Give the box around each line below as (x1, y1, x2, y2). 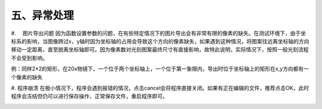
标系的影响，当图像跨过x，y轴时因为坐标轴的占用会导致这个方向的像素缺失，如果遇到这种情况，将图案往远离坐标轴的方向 (11, 37, 309, 44)
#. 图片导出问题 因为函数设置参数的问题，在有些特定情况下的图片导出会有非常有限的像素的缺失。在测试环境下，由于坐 (11, 30, 306, 37)
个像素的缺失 (11, 73, 43, 81)
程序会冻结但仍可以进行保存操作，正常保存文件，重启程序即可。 (11, 92, 168, 100)
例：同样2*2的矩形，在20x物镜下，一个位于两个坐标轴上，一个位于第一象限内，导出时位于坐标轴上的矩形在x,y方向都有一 (11, 65, 309, 72)
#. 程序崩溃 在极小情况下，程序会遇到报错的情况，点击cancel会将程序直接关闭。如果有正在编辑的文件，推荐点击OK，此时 (11, 84, 309, 91)
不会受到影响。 (11, 54, 48, 62)
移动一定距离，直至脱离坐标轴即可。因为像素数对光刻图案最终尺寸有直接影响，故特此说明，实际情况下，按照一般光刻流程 (11, 46, 309, 53)
